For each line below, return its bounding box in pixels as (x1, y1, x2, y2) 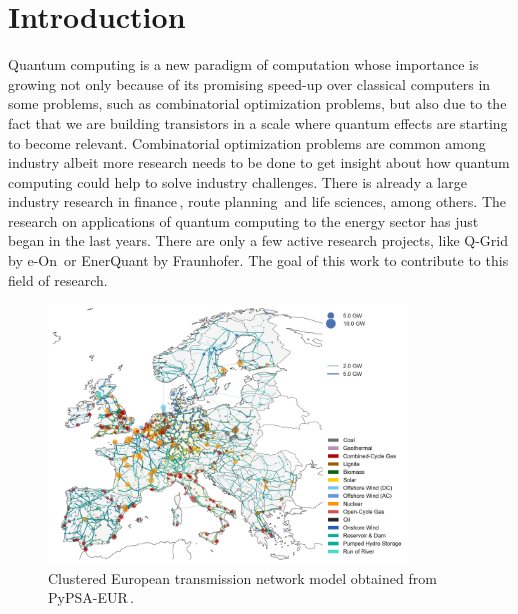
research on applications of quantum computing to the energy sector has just (8, 210, 479, 231)
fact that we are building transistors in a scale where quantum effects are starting (8, 112, 508, 133)
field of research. (8, 269, 108, 290)
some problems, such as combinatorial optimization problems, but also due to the (8, 93, 507, 114)
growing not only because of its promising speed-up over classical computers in (8, 73, 491, 94)
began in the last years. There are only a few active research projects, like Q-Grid (8, 230, 508, 251)
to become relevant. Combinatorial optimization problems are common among (8, 132, 486, 153)
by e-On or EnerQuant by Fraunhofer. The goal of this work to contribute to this (8, 250, 509, 271)
